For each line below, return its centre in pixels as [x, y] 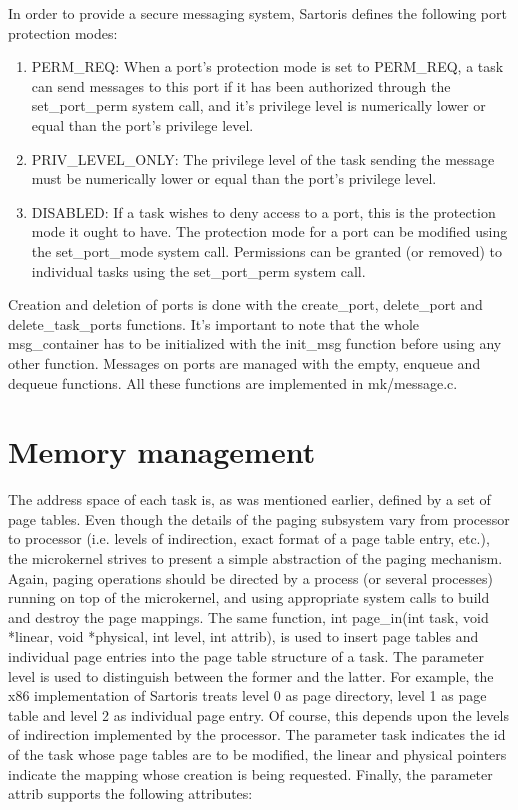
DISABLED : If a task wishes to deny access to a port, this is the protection [263, 211]
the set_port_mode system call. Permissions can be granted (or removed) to [266, 250]
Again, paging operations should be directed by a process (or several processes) [250, 577]
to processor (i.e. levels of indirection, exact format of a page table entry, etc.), [249, 538]
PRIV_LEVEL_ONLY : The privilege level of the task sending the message [263, 158]
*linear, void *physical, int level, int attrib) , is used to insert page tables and [243, 636]
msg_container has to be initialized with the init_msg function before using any [255, 343]
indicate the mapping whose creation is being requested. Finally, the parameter [250, 773]
